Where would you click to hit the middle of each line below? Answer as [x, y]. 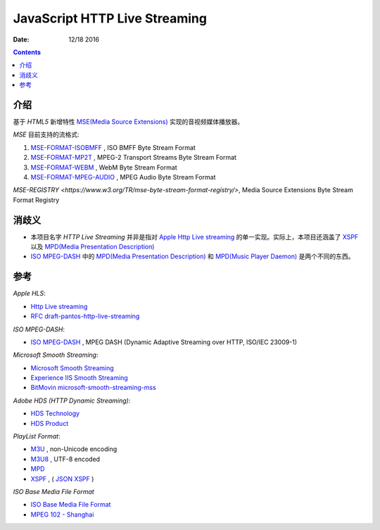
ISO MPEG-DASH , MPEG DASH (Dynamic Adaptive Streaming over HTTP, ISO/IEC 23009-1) [164, 342]
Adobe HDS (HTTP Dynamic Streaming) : [72, 400]
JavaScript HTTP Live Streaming [110, 18]
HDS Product [50, 423]
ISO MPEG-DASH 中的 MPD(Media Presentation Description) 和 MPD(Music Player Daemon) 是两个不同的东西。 [192, 256]
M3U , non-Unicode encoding [74, 449]
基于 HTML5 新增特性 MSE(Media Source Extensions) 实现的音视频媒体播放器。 [128, 122]
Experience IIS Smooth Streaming [79, 378]
